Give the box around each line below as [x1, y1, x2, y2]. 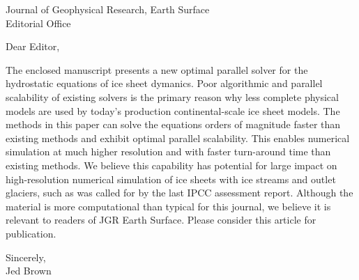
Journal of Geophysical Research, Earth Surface [6, 2, 210, 16]
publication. [6, 226, 56, 240]
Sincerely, [6, 249, 46, 264]
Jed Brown [6, 263, 52, 278]
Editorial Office [6, 15, 71, 30]
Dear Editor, [6, 39, 60, 54]
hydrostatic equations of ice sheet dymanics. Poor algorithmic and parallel [6, 76, 323, 91]
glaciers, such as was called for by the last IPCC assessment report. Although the [6, 185, 353, 200]
